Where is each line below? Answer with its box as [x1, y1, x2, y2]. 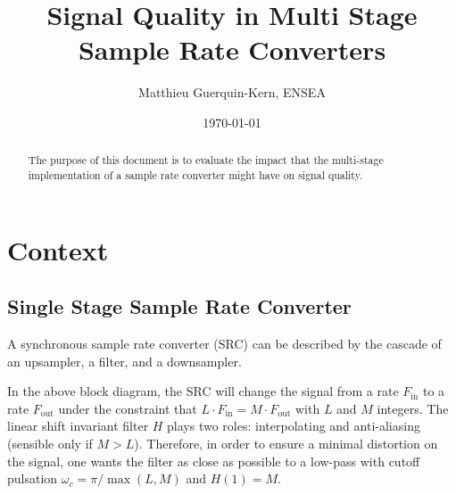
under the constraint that [58, 399, 197, 417]
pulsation [7, 469, 58, 488]
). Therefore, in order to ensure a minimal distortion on [134, 433, 438, 452]
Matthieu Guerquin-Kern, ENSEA [138, 83, 326, 102]
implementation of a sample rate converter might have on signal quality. [28, 167, 363, 182]
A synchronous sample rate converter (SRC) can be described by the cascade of [7, 334, 442, 352]
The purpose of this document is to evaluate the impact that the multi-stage [28, 152, 384, 168]
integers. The [377, 399, 449, 417]
